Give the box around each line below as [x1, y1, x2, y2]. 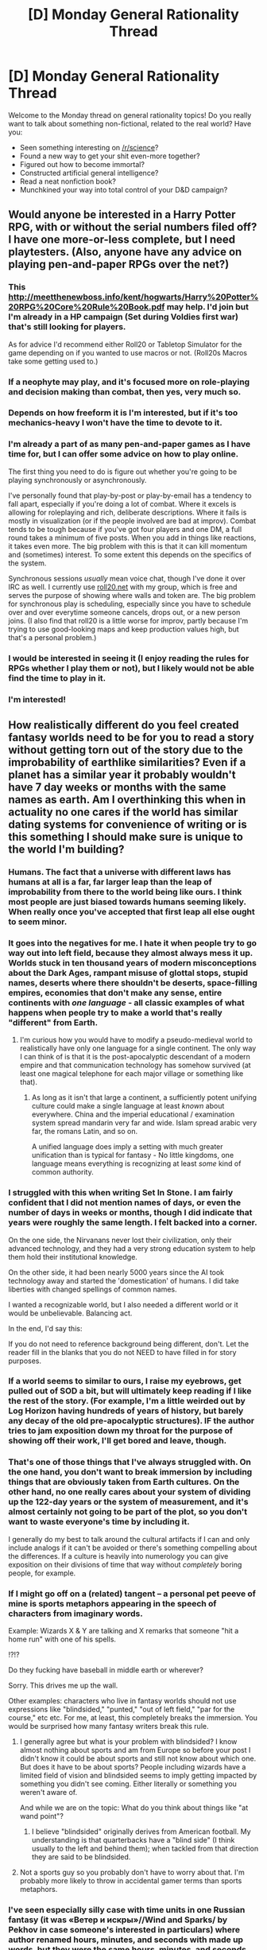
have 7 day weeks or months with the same [8, 781, 226, 794]
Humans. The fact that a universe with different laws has [8, 866, 232, 877]
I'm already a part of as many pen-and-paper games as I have [8, 439, 251, 450]
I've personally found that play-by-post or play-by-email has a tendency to [8, 491, 252, 500]
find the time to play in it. [8, 672, 106, 683]
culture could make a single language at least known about [31, 1101, 225, 1111]
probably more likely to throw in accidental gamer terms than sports [19, 1876, 242, 1886]
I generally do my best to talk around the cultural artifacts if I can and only [8, 1534, 250, 1544]
